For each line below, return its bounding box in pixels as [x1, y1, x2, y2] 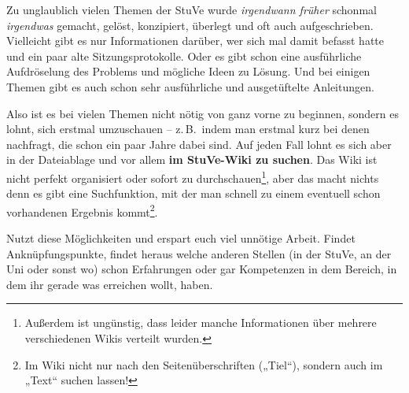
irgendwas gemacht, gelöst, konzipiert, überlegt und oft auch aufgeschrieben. [6, 17, 374, 33]
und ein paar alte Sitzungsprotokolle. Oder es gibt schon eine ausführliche [6, 47, 362, 64]
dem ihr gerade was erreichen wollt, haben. [6, 276, 213, 292]
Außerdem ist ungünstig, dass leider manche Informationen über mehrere [24, 314, 377, 331]
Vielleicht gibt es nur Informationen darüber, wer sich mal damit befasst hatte [6, 32, 385, 49]
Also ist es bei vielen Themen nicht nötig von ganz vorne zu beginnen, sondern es [6, 105, 399, 121]
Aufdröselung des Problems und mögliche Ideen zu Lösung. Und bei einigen [6, 63, 370, 80]
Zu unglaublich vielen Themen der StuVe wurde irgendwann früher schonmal [6, 2, 377, 17]
